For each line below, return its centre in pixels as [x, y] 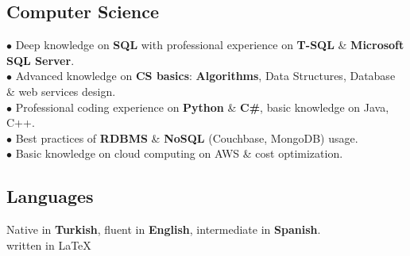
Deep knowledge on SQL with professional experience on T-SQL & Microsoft [210, 45]
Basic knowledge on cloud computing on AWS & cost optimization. [179, 153]
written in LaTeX [49, 245]
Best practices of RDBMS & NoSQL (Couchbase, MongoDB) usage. [187, 138]
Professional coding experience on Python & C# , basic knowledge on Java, [202, 107]
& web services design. [61, 91]
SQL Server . [41, 60]
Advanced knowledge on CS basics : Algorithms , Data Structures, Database [205, 76]
